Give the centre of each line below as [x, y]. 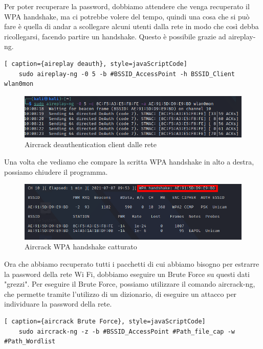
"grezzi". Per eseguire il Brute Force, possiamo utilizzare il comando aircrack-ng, [130, 284]
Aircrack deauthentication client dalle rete [91, 144]
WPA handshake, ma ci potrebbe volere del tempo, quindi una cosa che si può [127, 16]
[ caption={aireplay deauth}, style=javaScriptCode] [96, 64]
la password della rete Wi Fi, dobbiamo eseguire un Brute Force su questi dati [127, 274]
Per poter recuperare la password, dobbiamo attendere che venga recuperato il [127, 6]
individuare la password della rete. [58, 304]
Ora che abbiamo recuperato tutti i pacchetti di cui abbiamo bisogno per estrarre [132, 264]
